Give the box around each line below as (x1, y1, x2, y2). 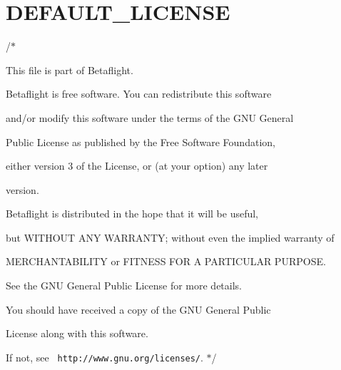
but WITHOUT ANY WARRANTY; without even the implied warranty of (6, 230, 335, 245)
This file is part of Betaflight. (6, 62, 133, 77)
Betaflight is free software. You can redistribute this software (6, 86, 272, 101)
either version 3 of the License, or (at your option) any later (6, 158, 268, 173)
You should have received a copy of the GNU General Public (6, 302, 271, 317)
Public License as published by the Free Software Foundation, (6, 134, 275, 149)
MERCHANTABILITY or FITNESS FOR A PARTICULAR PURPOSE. (6, 254, 326, 269)
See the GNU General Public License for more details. (6, 278, 243, 293)
